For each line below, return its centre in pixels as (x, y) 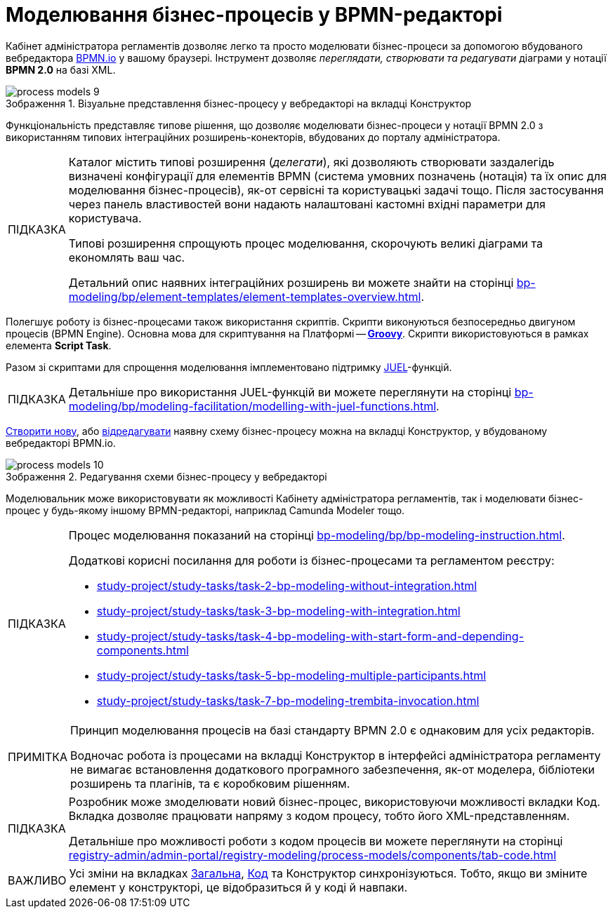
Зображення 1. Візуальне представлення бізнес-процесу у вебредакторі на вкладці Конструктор (239, 103)
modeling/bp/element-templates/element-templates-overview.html (245, 296)
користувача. (105, 218)
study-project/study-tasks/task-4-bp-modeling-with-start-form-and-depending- (310, 636)
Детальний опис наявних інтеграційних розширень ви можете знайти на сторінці (291, 282)
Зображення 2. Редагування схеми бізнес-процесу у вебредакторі (166, 476)
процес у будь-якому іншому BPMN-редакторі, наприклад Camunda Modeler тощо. (205, 510)
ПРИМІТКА (38, 757)
